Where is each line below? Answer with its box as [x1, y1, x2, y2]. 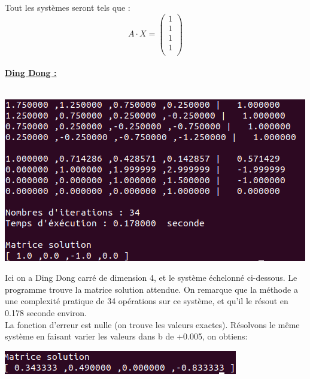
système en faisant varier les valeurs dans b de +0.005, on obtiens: [5, 330, 248, 342]
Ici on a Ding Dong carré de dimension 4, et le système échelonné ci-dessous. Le [5, 271, 297, 284]
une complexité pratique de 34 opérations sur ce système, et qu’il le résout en [5, 295, 288, 307]
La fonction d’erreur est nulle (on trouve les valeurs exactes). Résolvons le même [5, 318, 300, 331]
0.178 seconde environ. [5, 306, 87, 319]
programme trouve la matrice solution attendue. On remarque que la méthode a [5, 283, 298, 295]
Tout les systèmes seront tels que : [5, 1, 130, 13]
